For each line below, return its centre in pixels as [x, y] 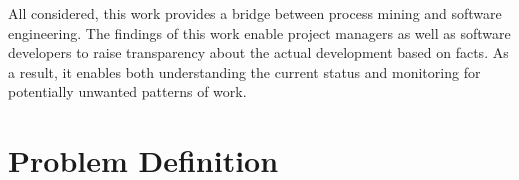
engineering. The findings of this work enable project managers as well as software [259, 32]
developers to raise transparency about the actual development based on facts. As [258, 52]
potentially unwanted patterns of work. [127, 91]
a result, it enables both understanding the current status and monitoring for [244, 71]
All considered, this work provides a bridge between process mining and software [255, 13]
